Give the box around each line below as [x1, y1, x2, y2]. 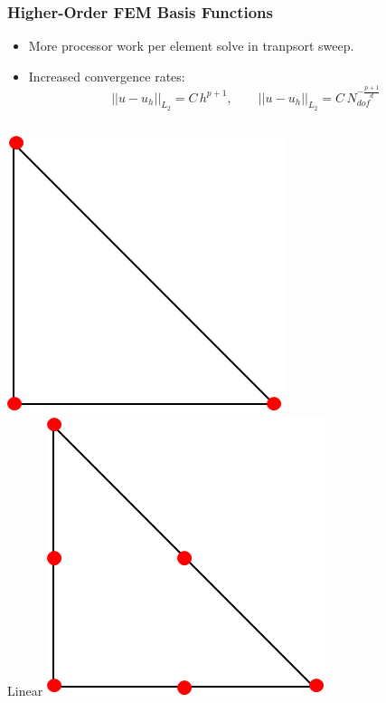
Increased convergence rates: [28, 66, 185, 85]
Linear [7, 681, 43, 700]
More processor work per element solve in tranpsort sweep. [28, 36, 354, 55]
